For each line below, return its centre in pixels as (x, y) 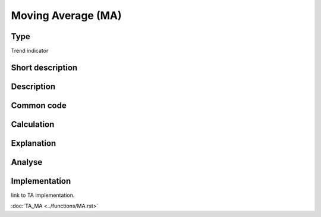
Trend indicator (30, 51)
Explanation (34, 143)
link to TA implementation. (43, 195)
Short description (44, 67)
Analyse (27, 162)
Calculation (33, 124)
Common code (39, 105)
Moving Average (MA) (66, 15)
